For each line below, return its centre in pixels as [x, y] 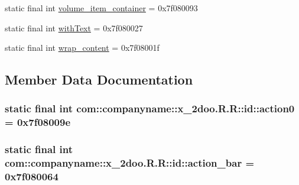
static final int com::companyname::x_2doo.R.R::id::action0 [150, 108]
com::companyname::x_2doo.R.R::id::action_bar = [130, 163]
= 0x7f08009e [38, 122]
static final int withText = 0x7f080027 [74, 27]
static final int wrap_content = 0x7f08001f [82, 48]
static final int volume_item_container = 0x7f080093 [101, 8]
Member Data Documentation [99, 79]
